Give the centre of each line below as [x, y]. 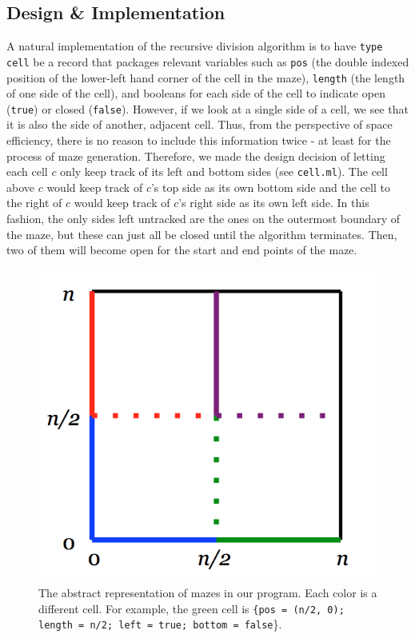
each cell [27, 171]
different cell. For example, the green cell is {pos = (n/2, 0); [192, 608]
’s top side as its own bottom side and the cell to [270, 187]
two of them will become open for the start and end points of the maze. [182, 250]
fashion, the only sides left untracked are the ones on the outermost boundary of [204, 219]
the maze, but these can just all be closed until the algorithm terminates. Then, [202, 234]
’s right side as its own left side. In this [274, 203]
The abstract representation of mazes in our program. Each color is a [208, 593]
